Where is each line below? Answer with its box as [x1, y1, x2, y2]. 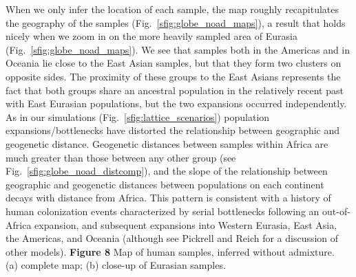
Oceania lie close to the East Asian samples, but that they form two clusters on [6, 56, 342, 70]
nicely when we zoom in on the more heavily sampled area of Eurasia [6, 29, 297, 43]
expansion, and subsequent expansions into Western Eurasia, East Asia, [34, 217, 337, 232]
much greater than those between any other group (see [6, 150, 236, 164]
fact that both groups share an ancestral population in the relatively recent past [6, 82, 344, 97]
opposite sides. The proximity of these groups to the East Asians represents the [6, 69, 341, 83]
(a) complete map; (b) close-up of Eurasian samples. [6, 258, 226, 272]
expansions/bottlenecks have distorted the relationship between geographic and [6, 123, 340, 137]
